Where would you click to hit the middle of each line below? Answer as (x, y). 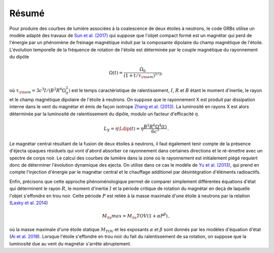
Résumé (27, 13)
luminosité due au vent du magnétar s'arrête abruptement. (70, 243)
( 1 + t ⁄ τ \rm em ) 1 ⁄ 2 (143, 76)
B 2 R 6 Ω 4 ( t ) (155, 126)
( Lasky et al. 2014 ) (29, 203)
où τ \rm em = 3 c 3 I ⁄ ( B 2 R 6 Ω (38, 91)
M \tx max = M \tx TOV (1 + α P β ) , (136, 216)
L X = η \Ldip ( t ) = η (124, 129)
